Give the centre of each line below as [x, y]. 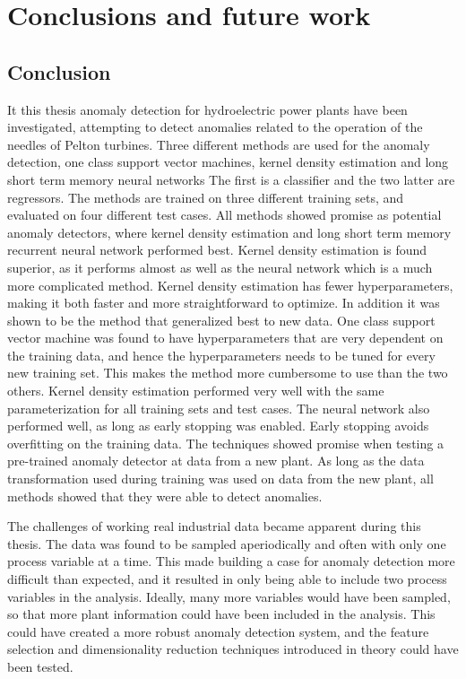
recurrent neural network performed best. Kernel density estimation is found [217, 250]
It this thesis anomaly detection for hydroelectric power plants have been [207, 109]
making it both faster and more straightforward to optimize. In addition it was [224, 303]
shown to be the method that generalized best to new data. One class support [221, 320]
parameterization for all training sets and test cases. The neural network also [219, 408]
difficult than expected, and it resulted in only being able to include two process [227, 579]
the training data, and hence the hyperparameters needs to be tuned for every [221, 355]
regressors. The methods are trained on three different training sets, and [206, 197]
